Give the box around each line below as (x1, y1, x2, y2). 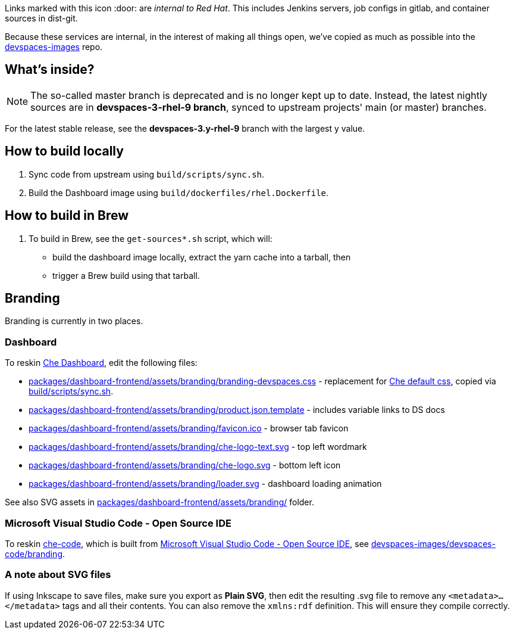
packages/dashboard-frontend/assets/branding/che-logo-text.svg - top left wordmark (29, 442, 367, 452)
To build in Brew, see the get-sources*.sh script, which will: (29, 233, 272, 244)
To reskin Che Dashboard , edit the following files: (5, 358, 198, 368)
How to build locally (5, 144, 124, 159)
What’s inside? (5, 62, 95, 77)
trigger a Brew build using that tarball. (52, 270, 200, 281)
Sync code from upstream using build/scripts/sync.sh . (29, 169, 265, 179)
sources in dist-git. (5, 13, 78, 23)
